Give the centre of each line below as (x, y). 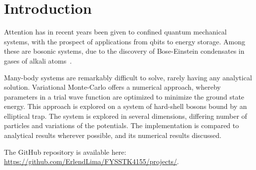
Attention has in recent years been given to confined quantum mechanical (115, 32)
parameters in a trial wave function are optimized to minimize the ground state (124, 96)
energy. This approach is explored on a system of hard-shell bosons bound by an (126, 106)
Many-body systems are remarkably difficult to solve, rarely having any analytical (128, 77)
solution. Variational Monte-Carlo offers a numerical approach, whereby (112, 87)
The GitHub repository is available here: (65, 152)
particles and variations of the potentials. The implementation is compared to (122, 125)
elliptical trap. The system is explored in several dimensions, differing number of (126, 116)
